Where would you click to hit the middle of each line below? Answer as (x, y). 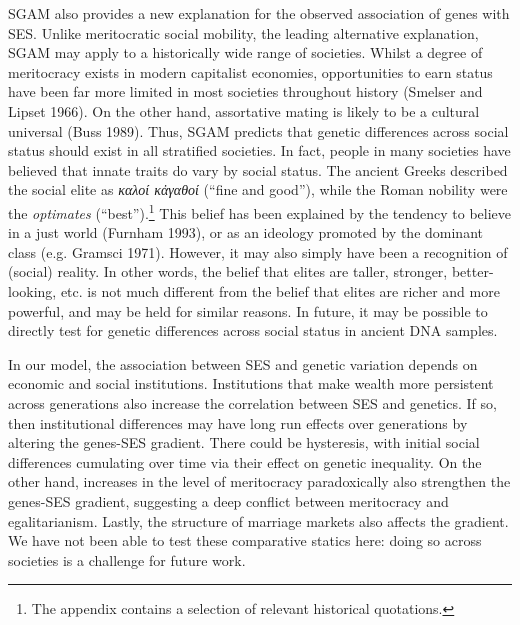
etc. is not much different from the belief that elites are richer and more (280, 290)
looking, (32, 290)
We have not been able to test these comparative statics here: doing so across (245, 540)
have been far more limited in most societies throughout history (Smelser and (245, 91)
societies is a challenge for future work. (127, 559)
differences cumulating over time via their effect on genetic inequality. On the (245, 461)
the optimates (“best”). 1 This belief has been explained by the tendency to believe (260, 211)
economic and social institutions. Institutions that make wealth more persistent (251, 383)
